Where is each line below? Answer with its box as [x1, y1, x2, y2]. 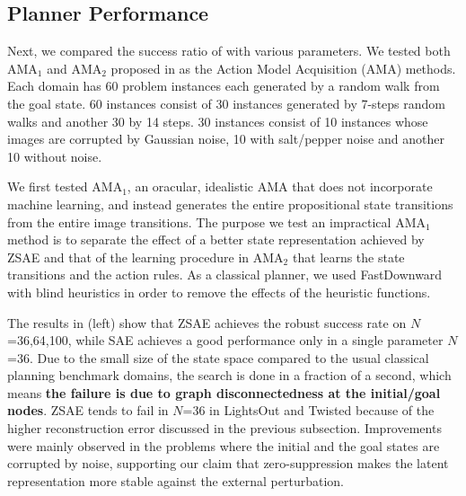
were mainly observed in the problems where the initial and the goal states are [7, 436, 440, 455]
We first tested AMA [7, 177, 123, 196]
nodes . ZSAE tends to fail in [7, 401, 169, 420]
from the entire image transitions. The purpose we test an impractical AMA [7, 212, 426, 231]
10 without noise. [7, 146, 102, 165]
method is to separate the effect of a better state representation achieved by [7, 230, 425, 249]
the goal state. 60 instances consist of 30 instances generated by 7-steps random [7, 93, 445, 112]
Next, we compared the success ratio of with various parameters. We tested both [7, 41, 451, 60]
